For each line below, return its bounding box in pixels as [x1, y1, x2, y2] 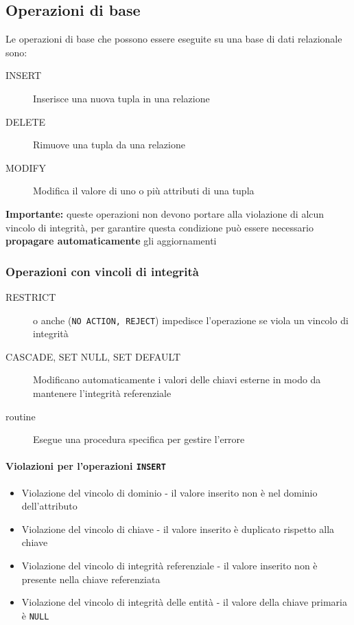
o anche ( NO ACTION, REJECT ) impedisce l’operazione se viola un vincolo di [33, 312, 349, 327]
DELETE [5, 114, 46, 128]
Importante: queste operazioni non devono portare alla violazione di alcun [5, 206, 324, 220]
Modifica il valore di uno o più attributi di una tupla [33, 183, 255, 198]
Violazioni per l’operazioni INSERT [5, 459, 166, 473]
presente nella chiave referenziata [21, 571, 161, 586]
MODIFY [5, 160, 47, 174]
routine [5, 409, 36, 423]
